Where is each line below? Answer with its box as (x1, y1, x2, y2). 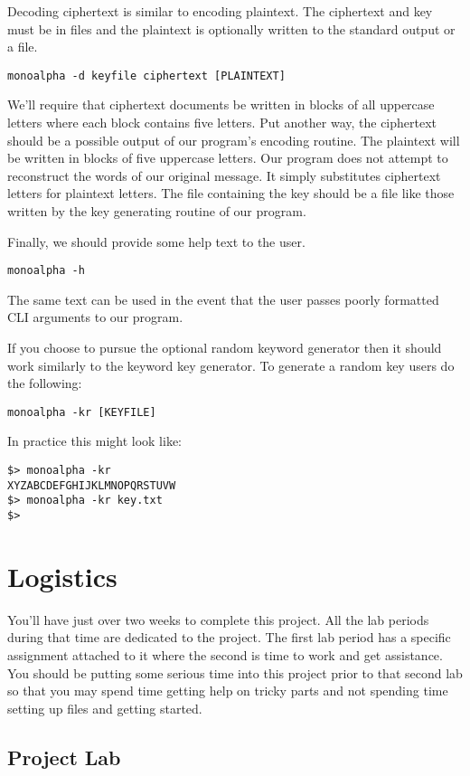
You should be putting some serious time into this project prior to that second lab (7, 663, 463, 682)
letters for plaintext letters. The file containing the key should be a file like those (7, 184, 455, 203)
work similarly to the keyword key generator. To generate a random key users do (7, 355, 455, 374)
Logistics (7, 557, 117, 594)
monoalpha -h (7, 264, 85, 278)
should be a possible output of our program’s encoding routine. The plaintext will (7, 130, 460, 149)
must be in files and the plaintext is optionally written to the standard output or (7, 19, 456, 38)
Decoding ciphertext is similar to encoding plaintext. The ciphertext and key (7, 2, 433, 20)
